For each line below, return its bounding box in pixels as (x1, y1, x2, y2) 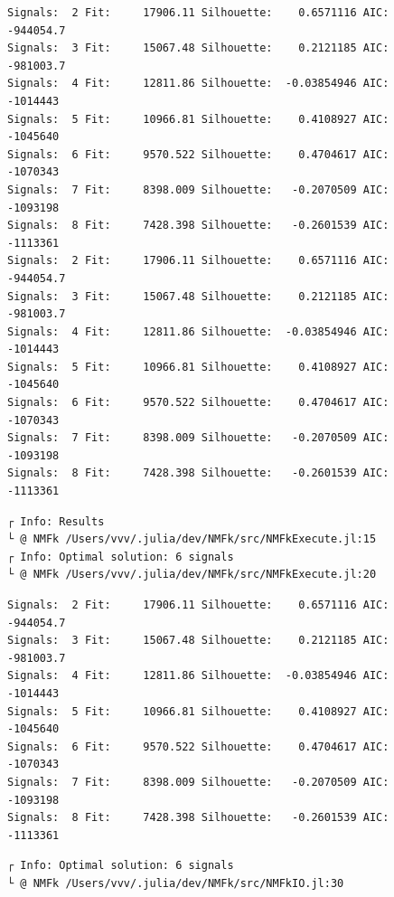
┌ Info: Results (7, 515, 105, 528)
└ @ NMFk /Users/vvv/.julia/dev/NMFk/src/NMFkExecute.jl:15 (7, 533, 377, 546)
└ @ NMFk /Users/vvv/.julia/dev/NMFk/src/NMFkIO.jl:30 (7, 876, 344, 890)
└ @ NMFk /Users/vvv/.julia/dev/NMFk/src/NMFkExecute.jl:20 (7, 568, 377, 581)
